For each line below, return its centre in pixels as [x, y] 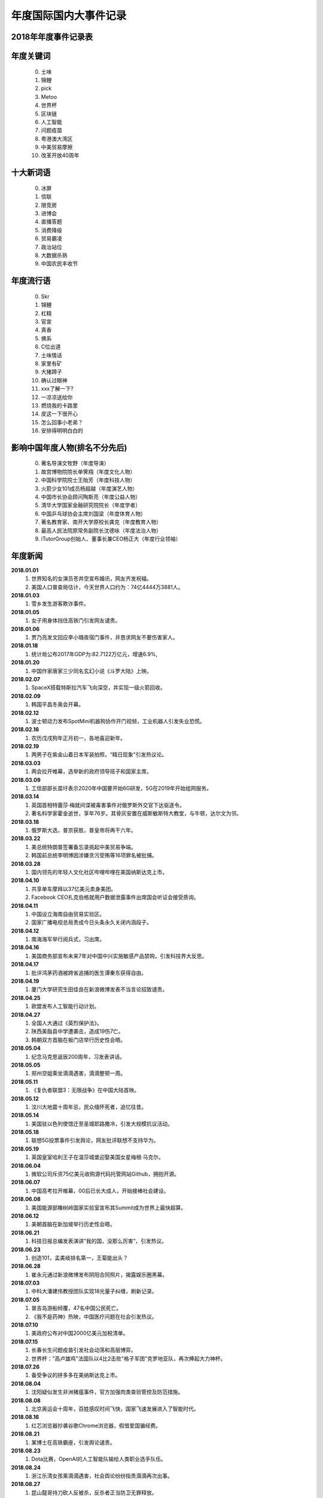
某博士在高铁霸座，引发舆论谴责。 [73, 1442]
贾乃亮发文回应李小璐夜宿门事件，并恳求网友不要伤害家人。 [105, 638]
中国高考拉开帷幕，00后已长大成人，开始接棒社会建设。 [100, 1191]
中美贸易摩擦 [57, 147]
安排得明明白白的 [62, 431]
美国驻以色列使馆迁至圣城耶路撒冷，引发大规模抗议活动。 [102, 1123]
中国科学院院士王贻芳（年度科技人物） [88, 480]
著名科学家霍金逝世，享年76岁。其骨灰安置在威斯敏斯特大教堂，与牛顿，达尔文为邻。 [137, 813]
